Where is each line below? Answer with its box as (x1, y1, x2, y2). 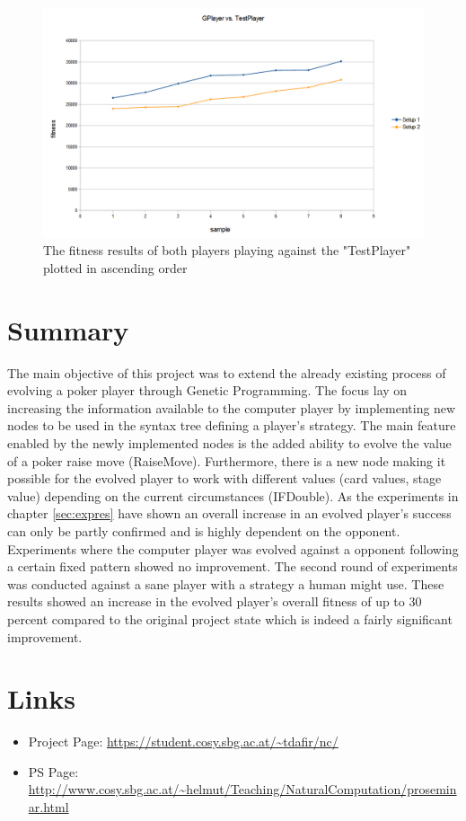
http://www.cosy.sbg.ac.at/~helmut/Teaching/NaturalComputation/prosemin (28, 780, 457, 799)
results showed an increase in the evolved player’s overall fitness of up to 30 (7, 592, 422, 611)
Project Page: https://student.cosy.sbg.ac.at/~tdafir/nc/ (28, 732, 339, 751)
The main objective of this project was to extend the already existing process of (7, 363, 446, 382)
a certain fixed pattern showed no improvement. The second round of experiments (7, 557, 458, 576)
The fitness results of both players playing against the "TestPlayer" (43, 241, 411, 260)
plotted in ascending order (43, 258, 188, 277)
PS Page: (28, 762, 79, 781)
